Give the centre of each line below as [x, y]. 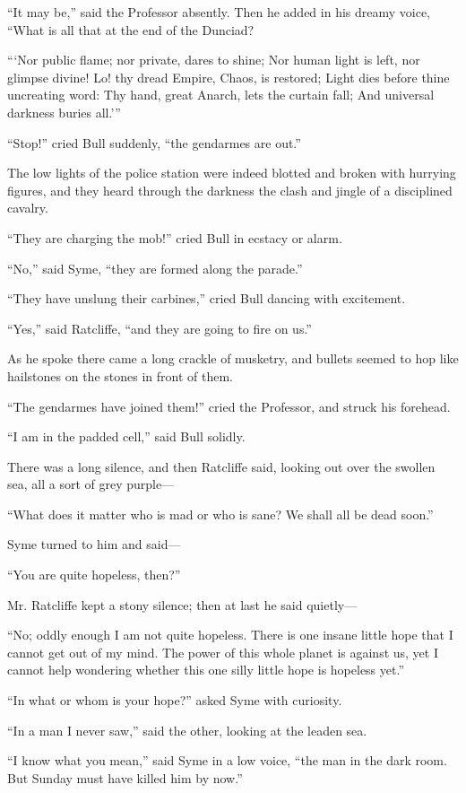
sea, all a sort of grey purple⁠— [91, 484]
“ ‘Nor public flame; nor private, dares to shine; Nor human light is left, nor [214, 60]
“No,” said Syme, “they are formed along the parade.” [155, 268]
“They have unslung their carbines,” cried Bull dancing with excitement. [207, 298]
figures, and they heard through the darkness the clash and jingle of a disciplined [230, 190]
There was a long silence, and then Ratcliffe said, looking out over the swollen [221, 466]
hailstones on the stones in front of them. [120, 375]
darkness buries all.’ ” [64, 112]
